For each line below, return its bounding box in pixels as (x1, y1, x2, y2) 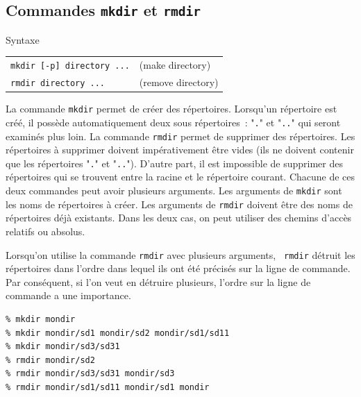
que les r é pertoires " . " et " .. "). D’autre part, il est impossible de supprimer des (6, 155, 343, 170)
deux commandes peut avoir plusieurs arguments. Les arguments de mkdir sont (6, 183, 342, 197)
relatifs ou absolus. (6, 223, 85, 238)
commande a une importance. (6, 288, 131, 303)
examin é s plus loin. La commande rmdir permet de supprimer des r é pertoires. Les (6, 128, 355, 143)
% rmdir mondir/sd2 (6, 355, 95, 365)
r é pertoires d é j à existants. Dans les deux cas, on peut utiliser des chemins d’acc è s (6, 210, 352, 225)
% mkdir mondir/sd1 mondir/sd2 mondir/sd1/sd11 (6, 328, 230, 338)
